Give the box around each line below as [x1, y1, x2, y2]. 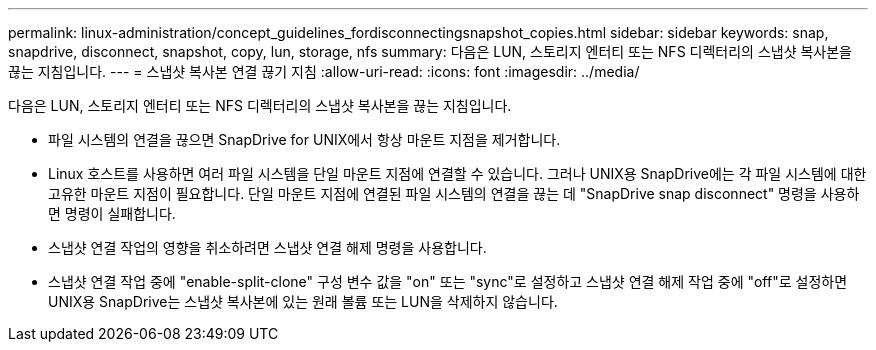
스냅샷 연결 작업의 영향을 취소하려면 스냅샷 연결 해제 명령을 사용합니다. [48, 239, 487, 256]
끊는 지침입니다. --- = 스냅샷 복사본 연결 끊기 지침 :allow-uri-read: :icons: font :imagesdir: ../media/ [8, 63, 640, 80]
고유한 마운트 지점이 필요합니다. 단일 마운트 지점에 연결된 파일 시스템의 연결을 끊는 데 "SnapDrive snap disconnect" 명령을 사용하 [48, 185, 860, 202]
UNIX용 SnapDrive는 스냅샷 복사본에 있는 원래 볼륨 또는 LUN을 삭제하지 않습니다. [48, 293, 558, 310]
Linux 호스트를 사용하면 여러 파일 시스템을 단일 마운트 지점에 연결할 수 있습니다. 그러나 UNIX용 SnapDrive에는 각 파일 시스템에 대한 [48, 165, 867, 182]
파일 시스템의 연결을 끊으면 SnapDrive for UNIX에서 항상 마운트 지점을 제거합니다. [48, 131, 561, 148]
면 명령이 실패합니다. [48, 205, 176, 222]
